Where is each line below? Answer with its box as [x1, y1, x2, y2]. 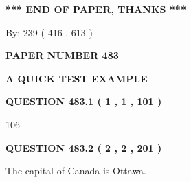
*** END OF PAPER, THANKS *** [5, 2, 186, 16]
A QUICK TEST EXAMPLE [5, 71, 148, 85]
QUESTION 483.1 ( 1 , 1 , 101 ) [5, 94, 162, 109]
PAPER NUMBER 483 [5, 48, 119, 62]
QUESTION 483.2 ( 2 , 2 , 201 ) [5, 140, 162, 155]
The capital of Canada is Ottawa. [5, 163, 147, 178]
